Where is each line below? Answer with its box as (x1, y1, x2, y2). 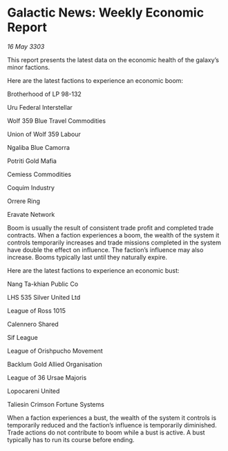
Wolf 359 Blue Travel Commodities (7, 116, 106, 125)
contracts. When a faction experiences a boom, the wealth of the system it (7, 231, 220, 239)
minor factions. (7, 63, 50, 71)
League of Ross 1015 (7, 306, 66, 315)
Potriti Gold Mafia (7, 157, 57, 165)
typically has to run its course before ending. (7, 435, 135, 443)
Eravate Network (7, 210, 55, 218)
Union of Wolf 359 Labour (7, 130, 82, 138)
